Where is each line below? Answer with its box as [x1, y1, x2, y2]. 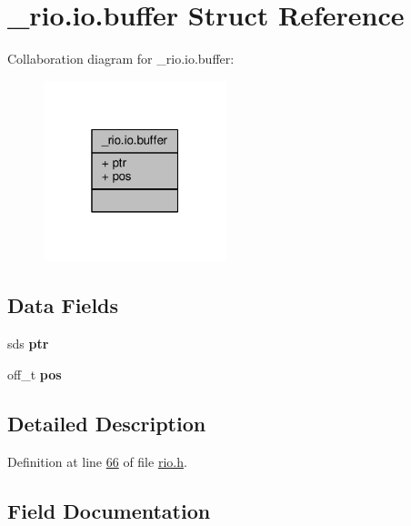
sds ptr [7, 334, 49, 353]
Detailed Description [7, 409, 206, 437]
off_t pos [7, 364, 62, 383]
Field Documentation [7, 496, 211, 524]
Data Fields [7, 291, 119, 319]
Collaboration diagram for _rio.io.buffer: [7, 49, 235, 68]
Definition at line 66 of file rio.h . [7, 451, 187, 470]
